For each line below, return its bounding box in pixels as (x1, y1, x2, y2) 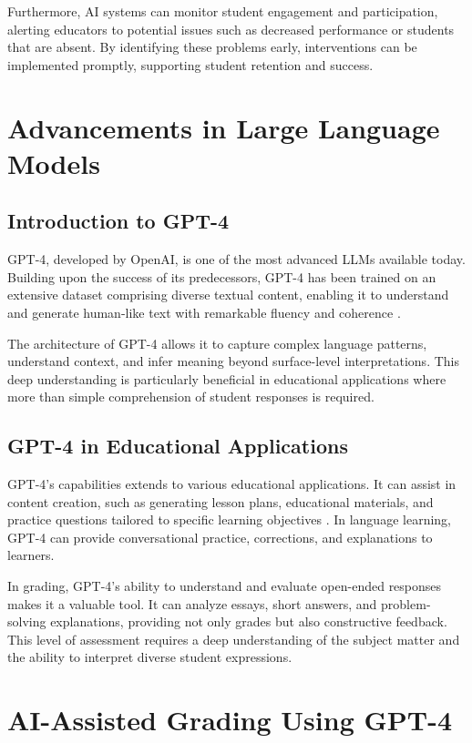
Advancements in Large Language (7, 108, 440, 146)
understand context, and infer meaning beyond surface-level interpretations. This (7, 351, 459, 371)
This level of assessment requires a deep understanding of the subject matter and (7, 629, 460, 648)
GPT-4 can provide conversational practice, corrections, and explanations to (7, 527, 433, 546)
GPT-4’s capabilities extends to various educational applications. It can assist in (7, 474, 457, 494)
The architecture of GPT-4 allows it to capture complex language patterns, (7, 333, 427, 352)
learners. (7, 545, 55, 565)
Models (7, 144, 100, 181)
